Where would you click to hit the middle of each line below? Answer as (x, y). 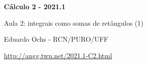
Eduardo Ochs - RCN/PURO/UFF (56, 39)
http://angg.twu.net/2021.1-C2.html (58, 55)
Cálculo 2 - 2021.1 (35, 6)
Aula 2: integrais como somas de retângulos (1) (74, 23)
